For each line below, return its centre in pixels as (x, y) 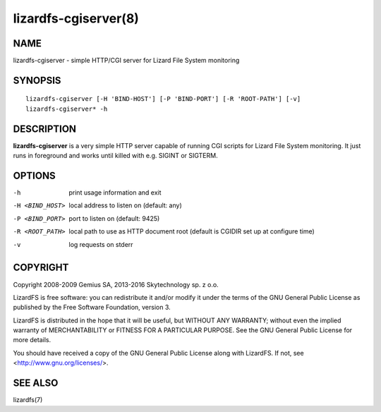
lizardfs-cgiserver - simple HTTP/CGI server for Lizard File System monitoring (126, 61)
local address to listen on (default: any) (126, 205)
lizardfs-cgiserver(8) (76, 18)
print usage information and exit (115, 193)
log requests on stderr (101, 244)
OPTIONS (34, 175)
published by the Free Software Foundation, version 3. (92, 308)
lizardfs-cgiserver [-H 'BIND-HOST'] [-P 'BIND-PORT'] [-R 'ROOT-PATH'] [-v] (163, 99)
